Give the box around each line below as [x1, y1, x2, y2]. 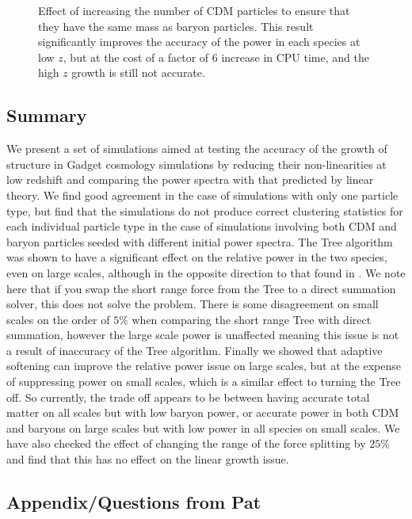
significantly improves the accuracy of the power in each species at [38, 33, 360, 50]
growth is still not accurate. [71, 64, 205, 81]
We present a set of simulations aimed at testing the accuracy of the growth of [6, 140, 387, 157]
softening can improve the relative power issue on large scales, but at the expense [6, 357, 401, 374]
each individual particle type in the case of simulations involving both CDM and [6, 218, 397, 235]
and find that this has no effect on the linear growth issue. [6, 451, 289, 467]
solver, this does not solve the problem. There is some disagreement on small [6, 296, 379, 312]
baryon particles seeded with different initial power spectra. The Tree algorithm [6, 233, 393, 250]
